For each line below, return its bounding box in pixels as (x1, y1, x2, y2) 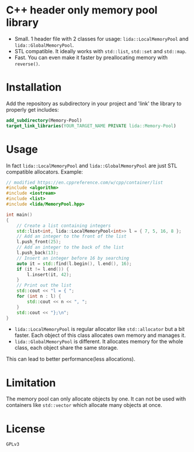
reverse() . (14, 60, 40, 67)
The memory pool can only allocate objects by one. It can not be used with (6, 395, 186, 402)
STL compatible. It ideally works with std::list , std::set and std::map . (14, 47, 187, 54)
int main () (6, 212, 33, 218)
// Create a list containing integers (16, 223, 111, 229)
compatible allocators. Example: (6, 168, 84, 175)
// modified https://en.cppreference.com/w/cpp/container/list (6, 180, 164, 185)
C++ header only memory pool (6, 4, 158, 17)
